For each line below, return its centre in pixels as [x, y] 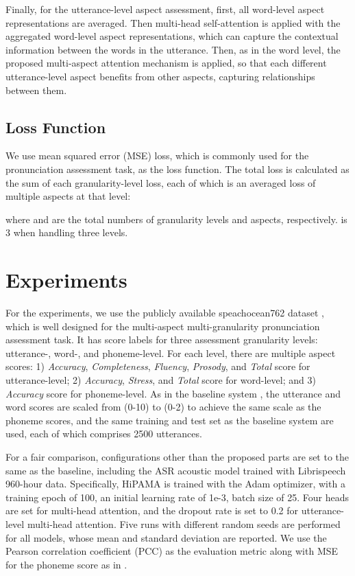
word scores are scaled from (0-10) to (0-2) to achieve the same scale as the [163, 407]
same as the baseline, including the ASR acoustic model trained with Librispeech [176, 470]
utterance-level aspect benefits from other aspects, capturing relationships [160, 76]
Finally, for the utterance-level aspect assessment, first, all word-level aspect [165, 9]
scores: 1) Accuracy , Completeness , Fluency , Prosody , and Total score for [158, 366]
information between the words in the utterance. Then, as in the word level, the [173, 49]
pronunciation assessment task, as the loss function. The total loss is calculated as [177, 169]
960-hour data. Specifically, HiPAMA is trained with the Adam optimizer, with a [175, 484]
